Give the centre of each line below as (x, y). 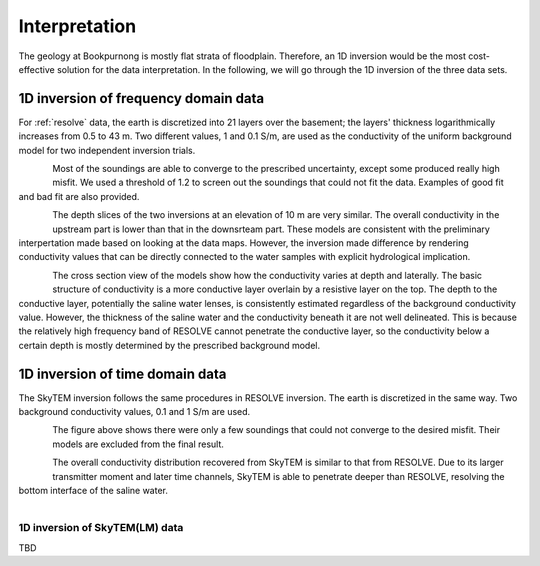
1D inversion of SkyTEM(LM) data (101, 528)
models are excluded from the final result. (138, 444)
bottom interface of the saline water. (93, 490)
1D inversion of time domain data (122, 373)
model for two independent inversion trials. (107, 150)
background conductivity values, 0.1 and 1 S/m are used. (134, 411)
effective (36, 69)
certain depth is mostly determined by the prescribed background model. (169, 345)
